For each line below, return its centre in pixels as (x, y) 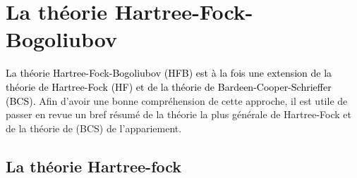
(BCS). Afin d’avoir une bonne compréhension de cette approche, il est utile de (177, 100)
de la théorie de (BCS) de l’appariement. (94, 128)
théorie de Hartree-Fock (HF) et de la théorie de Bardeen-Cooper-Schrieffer (169, 86)
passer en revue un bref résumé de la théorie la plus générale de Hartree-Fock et (178, 114)
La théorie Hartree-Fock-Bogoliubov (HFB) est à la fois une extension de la (169, 73)
